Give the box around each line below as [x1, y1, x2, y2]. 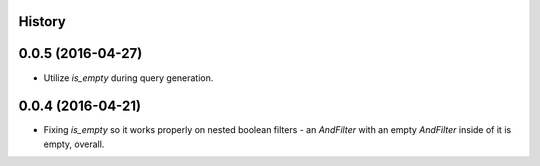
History [18, 13, 67, 30]
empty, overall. [43, 138, 105, 150]
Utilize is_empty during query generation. [43, 71, 214, 84]
